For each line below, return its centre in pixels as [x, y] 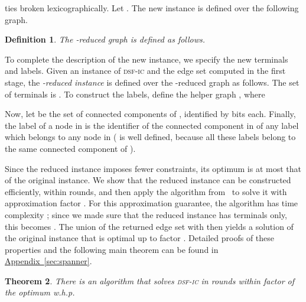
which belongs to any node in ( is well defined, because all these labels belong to [150, 137]
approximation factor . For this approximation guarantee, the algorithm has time [152, 203]
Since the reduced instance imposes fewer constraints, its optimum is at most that [153, 168]
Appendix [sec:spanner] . [48, 261]
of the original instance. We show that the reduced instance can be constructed [148, 180]
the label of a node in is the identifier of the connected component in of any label [152, 125]
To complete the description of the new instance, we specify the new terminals [147, 59]
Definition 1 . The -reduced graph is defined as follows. [105, 39]
